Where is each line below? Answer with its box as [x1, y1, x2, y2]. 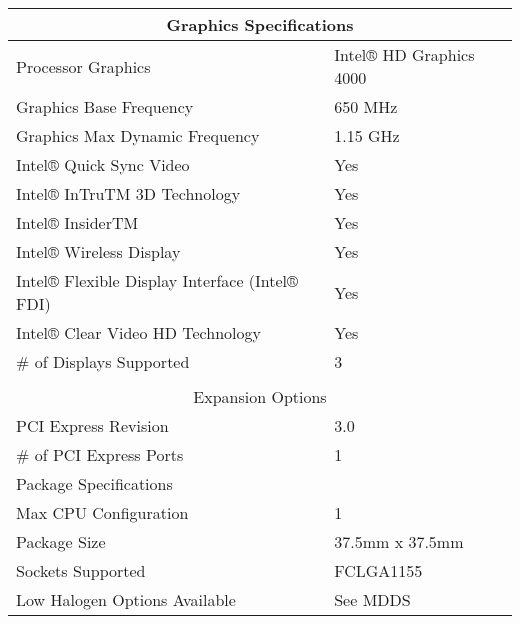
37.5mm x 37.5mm [334, 530, 464, 553]
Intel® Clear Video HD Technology [16, 321, 261, 344]
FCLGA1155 [334, 559, 423, 582]
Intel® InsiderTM [16, 211, 139, 234]
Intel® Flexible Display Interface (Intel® [16, 269, 298, 292]
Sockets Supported [16, 559, 146, 582]
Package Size [16, 530, 106, 553]
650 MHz [334, 95, 398, 118]
